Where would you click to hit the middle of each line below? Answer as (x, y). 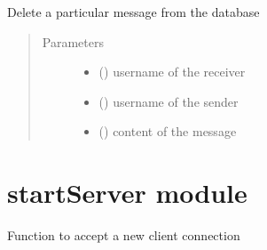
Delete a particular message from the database (133, 12)
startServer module (127, 193)
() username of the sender (169, 101)
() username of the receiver (172, 72)
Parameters (73, 41)
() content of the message (168, 131)
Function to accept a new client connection (124, 235)
